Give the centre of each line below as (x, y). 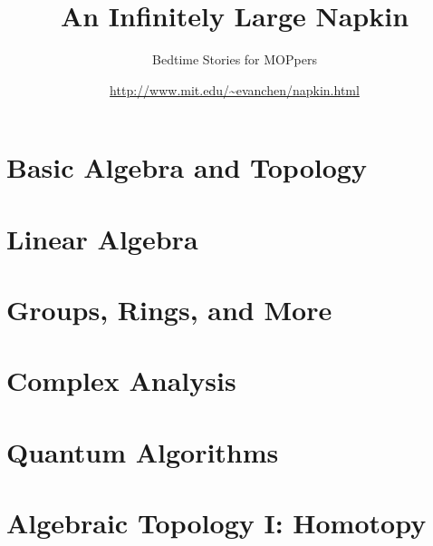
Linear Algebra (102, 238)
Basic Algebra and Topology (187, 167)
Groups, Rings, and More (169, 310)
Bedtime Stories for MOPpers (235, 59)
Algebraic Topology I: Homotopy (216, 523)
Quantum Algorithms (143, 451)
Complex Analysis (121, 380)
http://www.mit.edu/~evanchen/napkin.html (235, 89)
